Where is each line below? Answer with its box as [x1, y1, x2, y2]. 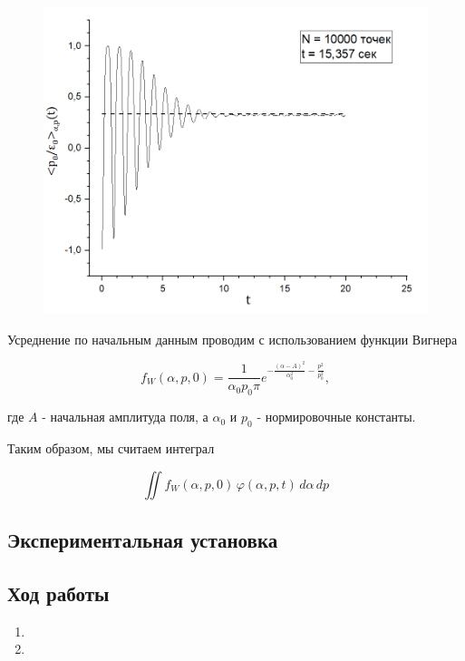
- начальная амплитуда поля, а [42, 407, 208, 426]
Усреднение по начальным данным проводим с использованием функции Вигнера [7, 329, 458, 348]
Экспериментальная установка [7, 525, 278, 553]
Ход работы [7, 578, 110, 607]
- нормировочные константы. [257, 407, 416, 426]
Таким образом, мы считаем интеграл [7, 438, 215, 457]
